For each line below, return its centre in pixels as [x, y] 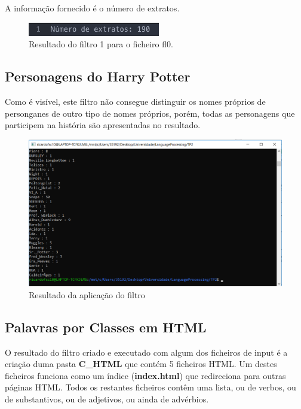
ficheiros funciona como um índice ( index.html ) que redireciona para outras [145, 375]
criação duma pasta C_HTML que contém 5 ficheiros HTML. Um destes [141, 364]
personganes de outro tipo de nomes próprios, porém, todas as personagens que [150, 113]
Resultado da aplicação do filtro [87, 294]
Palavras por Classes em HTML [106, 327]
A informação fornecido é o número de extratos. [92, 8]
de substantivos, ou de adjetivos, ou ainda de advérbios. [107, 399]
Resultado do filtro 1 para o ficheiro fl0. [101, 44]
